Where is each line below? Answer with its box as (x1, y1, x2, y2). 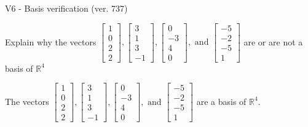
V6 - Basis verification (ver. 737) (5, 2, 128, 14)
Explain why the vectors (5, 35, 97, 48)
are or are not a (243, 35, 303, 48)
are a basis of (196, 94, 247, 107)
